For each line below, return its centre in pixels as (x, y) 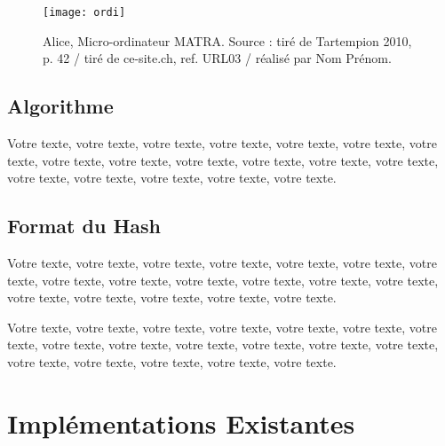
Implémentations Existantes (181, 423)
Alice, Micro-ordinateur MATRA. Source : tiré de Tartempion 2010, (227, 40)
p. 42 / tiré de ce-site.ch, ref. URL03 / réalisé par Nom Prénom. (217, 58)
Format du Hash (84, 226)
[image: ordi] (84, 12)
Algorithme (60, 106)
